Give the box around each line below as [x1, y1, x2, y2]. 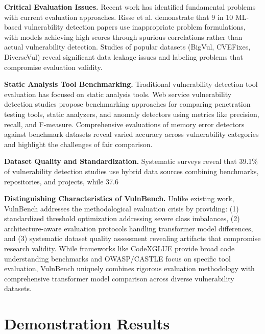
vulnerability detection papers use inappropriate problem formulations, [23, 21, 246, 32]
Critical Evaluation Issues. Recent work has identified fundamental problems [4, 2, 256, 12]
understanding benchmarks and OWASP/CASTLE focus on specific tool [4, 253, 231, 264]
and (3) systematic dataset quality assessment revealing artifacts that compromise [4, 233, 261, 244]
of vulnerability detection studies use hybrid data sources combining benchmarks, [4, 165, 259, 176]
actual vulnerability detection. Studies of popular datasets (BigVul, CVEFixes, [4, 41, 251, 52]
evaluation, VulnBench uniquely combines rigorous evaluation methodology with [4, 263, 255, 274]
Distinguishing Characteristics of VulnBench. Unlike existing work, [4, 193, 234, 204]
